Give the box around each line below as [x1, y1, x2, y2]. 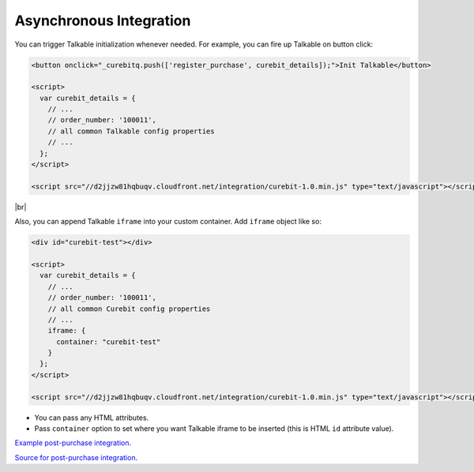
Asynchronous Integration [14, 12, 191, 29]
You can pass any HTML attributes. [34, 413, 149, 422]
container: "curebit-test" [56, 337, 161, 347]
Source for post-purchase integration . [14, 452, 138, 462]
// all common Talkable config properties [47, 126, 215, 136]
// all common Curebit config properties [47, 304, 211, 313]
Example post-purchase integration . [14, 438, 132, 448]
